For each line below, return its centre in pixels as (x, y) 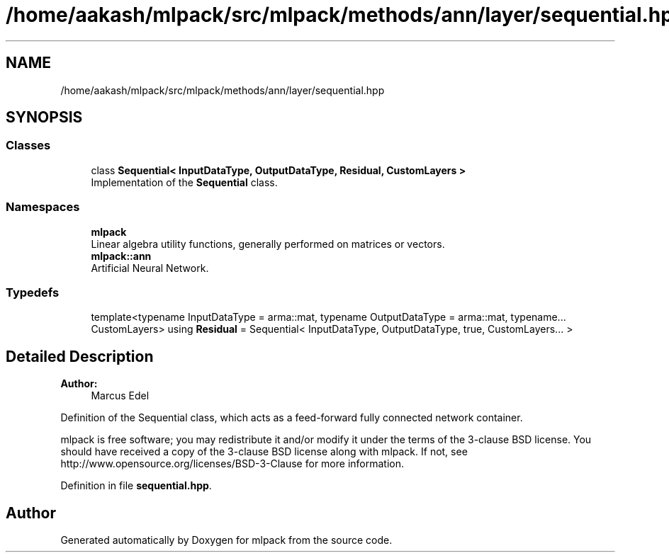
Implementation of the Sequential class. (184, 182)
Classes (28, 146)
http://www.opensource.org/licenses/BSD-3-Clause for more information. (232, 464)
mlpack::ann (121, 256)
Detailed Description (80, 356)
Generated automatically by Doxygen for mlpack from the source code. (226, 540)
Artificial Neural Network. (150, 268)
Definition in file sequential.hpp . (136, 486)
